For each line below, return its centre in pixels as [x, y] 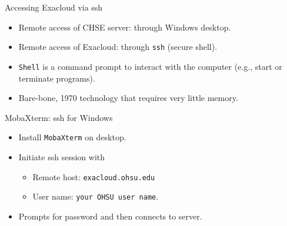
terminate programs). [57, 78]
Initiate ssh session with [61, 156]
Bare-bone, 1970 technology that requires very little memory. [128, 98]
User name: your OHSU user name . [96, 196]
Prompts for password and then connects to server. [110, 216]
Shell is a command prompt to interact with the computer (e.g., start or [150, 66]
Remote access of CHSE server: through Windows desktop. [125, 27]
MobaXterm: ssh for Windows [59, 117]
